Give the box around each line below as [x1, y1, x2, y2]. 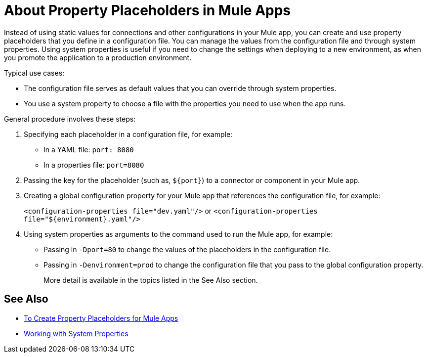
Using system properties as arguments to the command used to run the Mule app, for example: [24, 229, 333, 238]
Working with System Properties [24, 329, 128, 338]
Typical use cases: [4, 68, 65, 77]
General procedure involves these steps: [4, 114, 136, 123]
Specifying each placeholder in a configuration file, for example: [24, 130, 233, 138]
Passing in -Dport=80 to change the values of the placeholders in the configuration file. [43, 245, 331, 254]
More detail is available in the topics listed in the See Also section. [43, 275, 258, 284]
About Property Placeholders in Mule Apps [4, 2, 291, 19]
